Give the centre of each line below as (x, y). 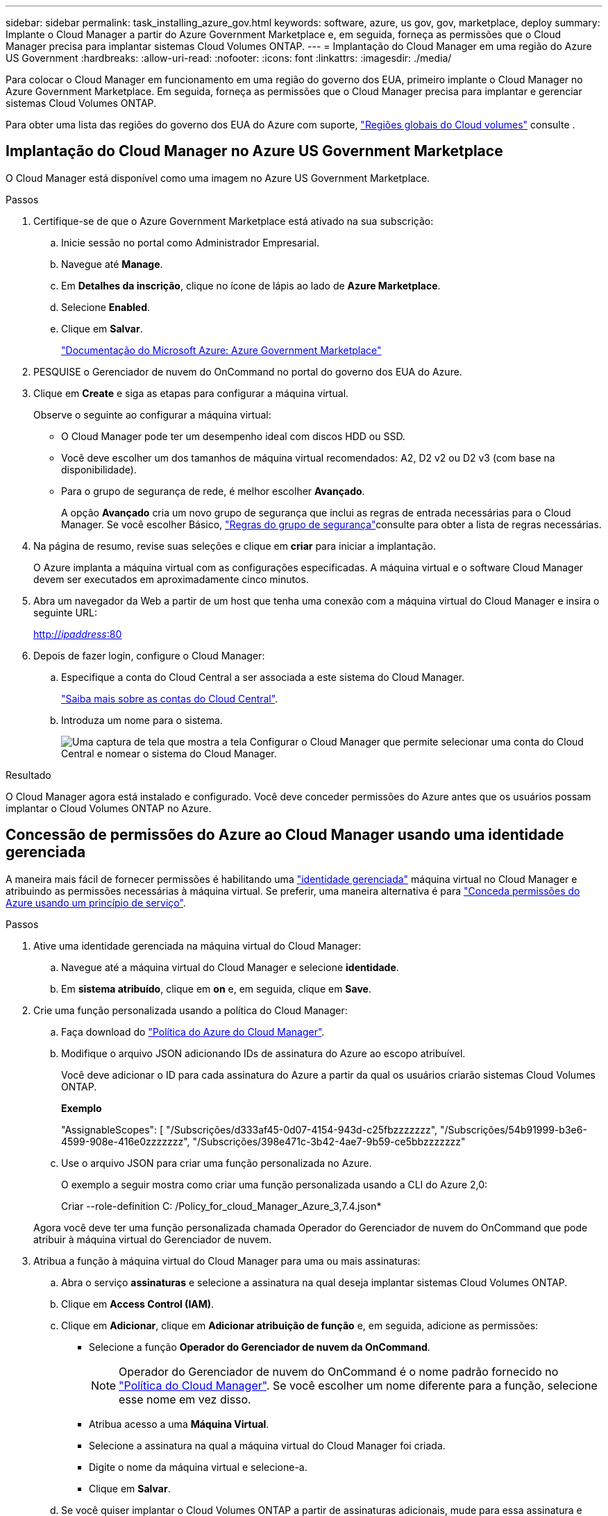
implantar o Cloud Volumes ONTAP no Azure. (109, 808)
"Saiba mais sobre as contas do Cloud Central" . (170, 698)
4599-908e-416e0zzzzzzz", (126, 1141)
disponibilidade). (99, 469)
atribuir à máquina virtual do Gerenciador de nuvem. (153, 1239)
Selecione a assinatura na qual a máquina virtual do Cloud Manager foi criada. (267, 1445)
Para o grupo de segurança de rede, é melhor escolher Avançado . (213, 491)
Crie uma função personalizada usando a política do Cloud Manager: (191, 1010)
